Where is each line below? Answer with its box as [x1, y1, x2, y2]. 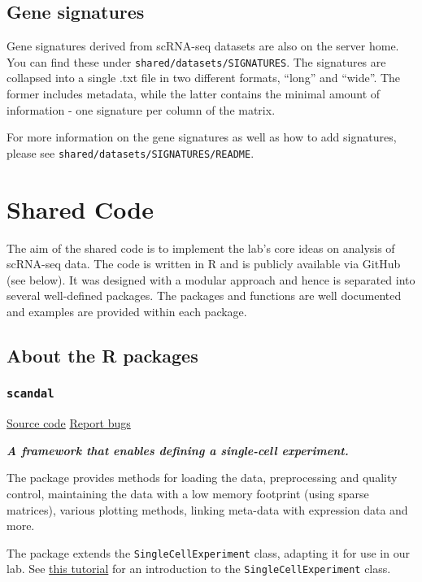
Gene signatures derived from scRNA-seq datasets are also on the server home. [7, 37, 399, 54]
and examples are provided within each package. [7, 302, 247, 319]
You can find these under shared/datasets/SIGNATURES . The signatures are [7, 53, 386, 70]
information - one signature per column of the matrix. [7, 101, 276, 118]
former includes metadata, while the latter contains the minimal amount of [7, 85, 381, 102]
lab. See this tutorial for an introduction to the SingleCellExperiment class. [7, 560, 391, 577]
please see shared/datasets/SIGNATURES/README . [7, 144, 255, 161]
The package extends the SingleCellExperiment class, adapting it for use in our [7, 544, 410, 561]
